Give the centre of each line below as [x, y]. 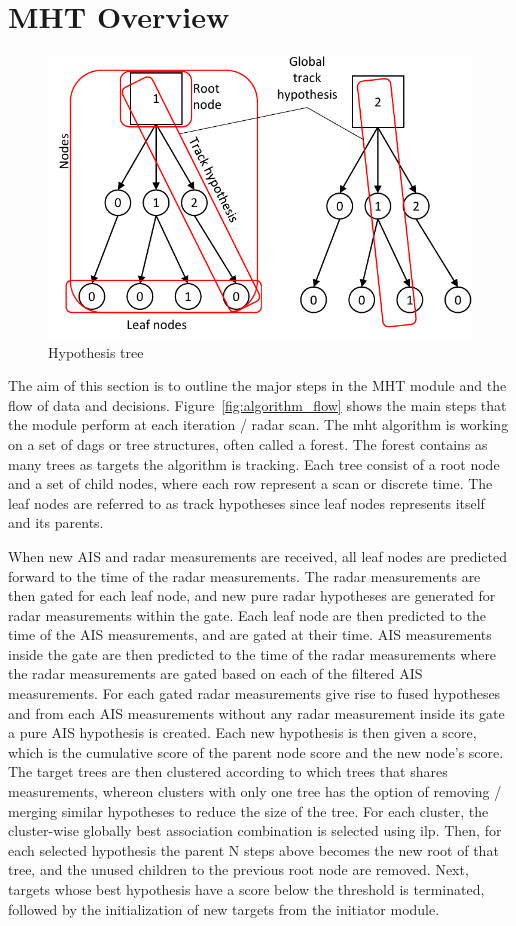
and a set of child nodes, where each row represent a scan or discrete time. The [250, 483]
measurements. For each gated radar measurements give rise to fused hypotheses [254, 693]
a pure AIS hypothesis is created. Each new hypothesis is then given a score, [242, 732]
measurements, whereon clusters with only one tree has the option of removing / [255, 791]
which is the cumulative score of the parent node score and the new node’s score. [256, 751]
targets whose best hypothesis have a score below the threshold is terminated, [246, 889]
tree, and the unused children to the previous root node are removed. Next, [238, 869]
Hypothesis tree [96, 351]
